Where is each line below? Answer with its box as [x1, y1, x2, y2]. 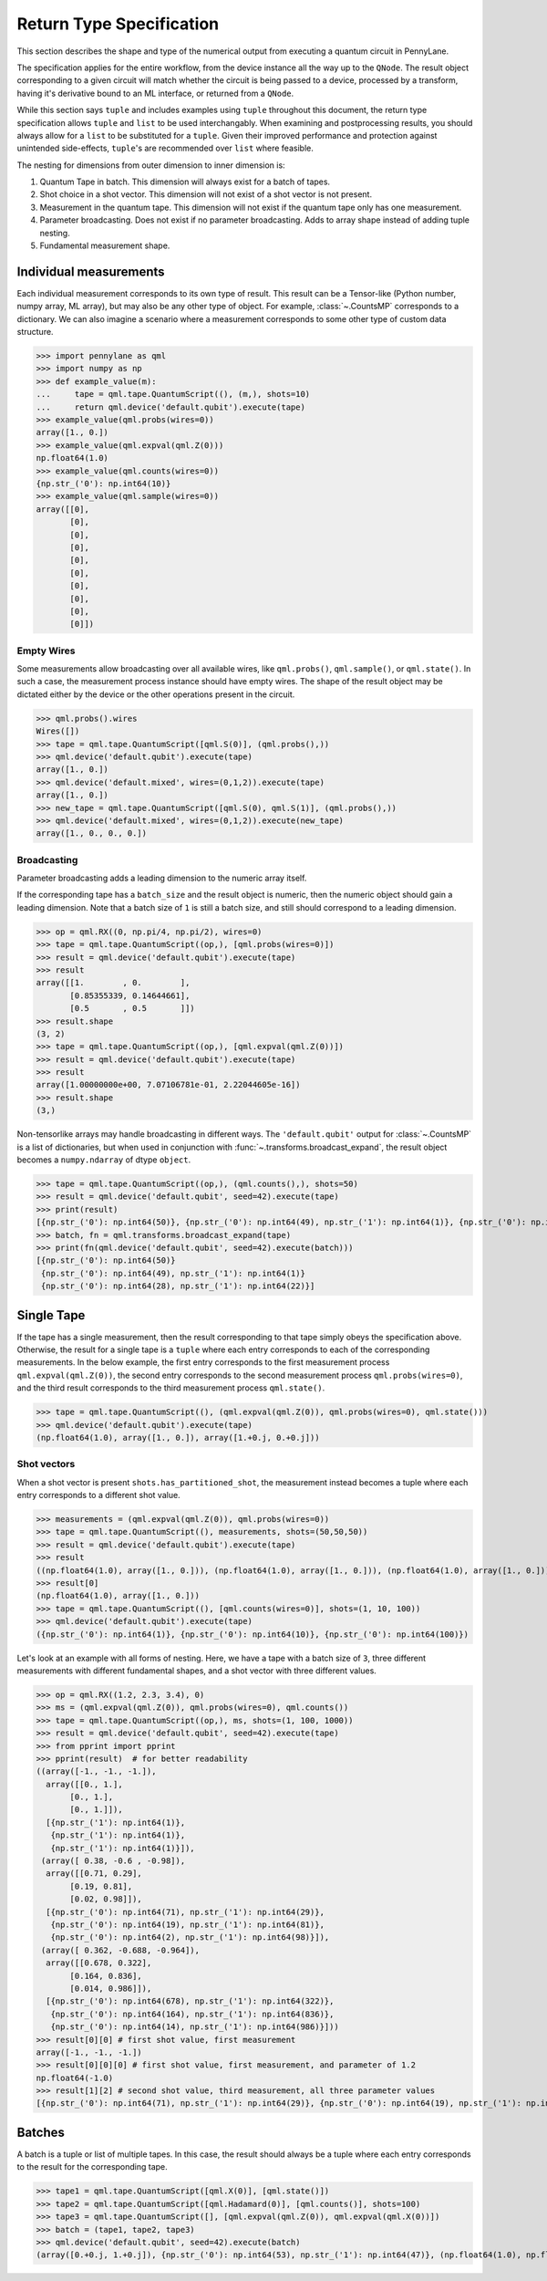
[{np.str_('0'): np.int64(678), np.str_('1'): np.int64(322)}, [46, 1996, 335, 2006]
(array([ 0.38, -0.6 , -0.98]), [41, 1856, 186, 1866]
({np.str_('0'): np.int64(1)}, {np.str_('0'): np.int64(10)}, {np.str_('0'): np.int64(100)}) [36, 1629, 470, 1640]
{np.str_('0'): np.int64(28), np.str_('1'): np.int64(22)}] [41, 1281, 315, 1291]
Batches [16, 2124, 66, 2140]
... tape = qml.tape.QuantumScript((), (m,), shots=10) [36, 389, 311, 400]
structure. [16, 327, 54, 338]
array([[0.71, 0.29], [46, 1869, 143, 1879]
